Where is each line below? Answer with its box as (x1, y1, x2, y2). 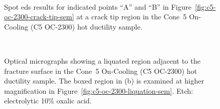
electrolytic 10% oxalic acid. (4, 95, 92, 106)
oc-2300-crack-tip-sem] (4, 11, 74, 22)
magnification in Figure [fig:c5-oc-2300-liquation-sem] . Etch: (4, 85, 193, 96)
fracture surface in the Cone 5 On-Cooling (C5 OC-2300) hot (4, 65, 197, 76)
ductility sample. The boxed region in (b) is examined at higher (4, 75, 204, 86)
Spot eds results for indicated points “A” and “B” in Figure (4, 1, 192, 12)
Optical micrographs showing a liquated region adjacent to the (4, 55, 201, 66)
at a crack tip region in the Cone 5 (76, 11, 187, 22)
